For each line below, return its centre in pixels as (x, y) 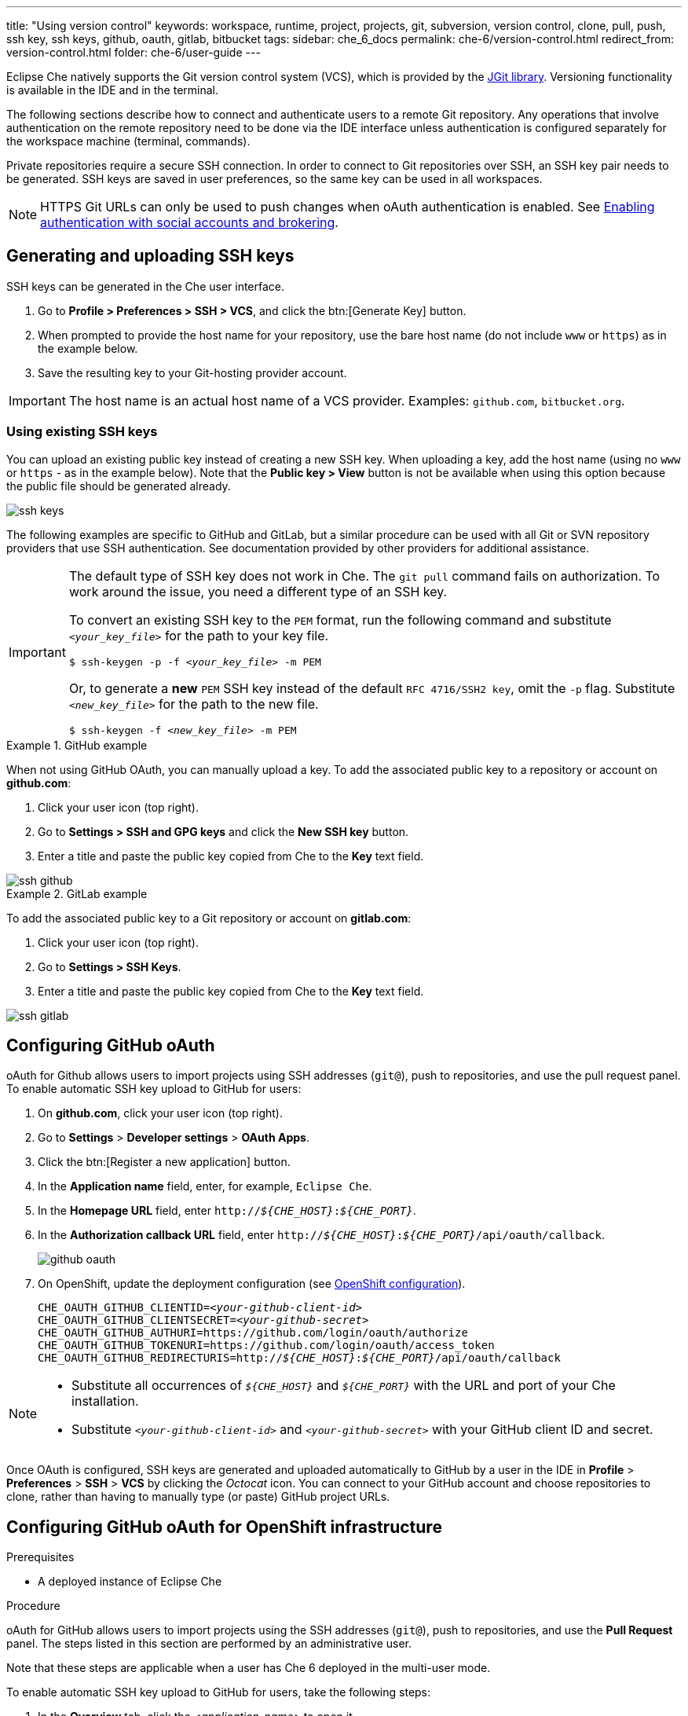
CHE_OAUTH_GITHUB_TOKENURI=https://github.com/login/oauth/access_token (266, 1346)
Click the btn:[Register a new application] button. (164, 1162)
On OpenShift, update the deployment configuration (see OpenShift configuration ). (252, 1284)
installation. (105, 1401)
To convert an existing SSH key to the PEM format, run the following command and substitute (340, 620)
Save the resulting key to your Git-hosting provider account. (192, 372)
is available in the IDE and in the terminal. (113, 90)
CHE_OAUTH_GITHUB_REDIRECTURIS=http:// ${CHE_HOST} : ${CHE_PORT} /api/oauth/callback (299, 1358)
